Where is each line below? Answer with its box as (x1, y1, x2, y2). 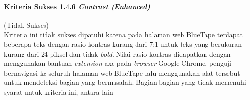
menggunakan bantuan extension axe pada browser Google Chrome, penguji (4, 58, 231, 68)
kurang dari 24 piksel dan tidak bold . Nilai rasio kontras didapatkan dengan (4, 48, 231, 59)
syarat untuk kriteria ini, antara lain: (4, 86, 115, 97)
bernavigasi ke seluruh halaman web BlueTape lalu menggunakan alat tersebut (4, 67, 240, 78)
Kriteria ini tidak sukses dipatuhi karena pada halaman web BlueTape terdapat (4, 29, 243, 40)
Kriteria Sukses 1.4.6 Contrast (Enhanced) (4, 1, 150, 11)
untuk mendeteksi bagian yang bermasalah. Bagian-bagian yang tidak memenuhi (4, 77, 246, 87)
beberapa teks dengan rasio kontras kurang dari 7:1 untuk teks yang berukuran (4, 39, 242, 49)
